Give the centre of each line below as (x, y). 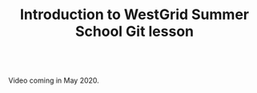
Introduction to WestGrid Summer (135, 15)
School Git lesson (135, 31)
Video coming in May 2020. (54, 80)
